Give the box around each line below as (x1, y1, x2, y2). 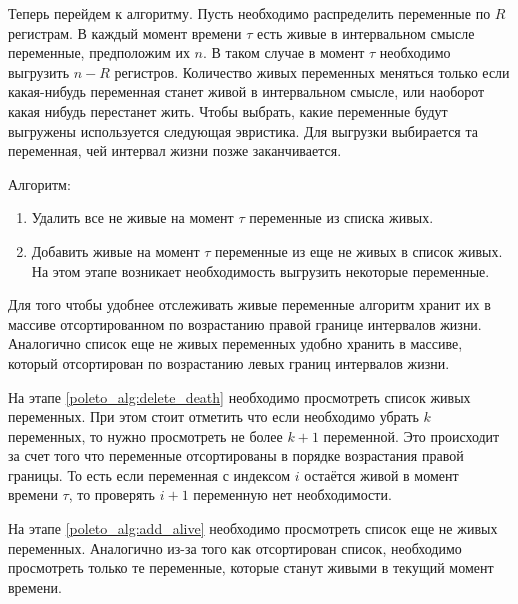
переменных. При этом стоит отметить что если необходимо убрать (8, 406, 419, 427)
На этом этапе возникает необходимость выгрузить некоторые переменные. (31, 260, 490, 281)
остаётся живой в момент (304, 464, 459, 485)
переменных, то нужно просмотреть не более (8, 425, 283, 446)
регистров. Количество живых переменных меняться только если (114, 61, 510, 82)
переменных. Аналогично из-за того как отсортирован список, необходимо (8, 537, 462, 558)
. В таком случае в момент (203, 42, 365, 63)
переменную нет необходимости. (193, 484, 392, 505)
